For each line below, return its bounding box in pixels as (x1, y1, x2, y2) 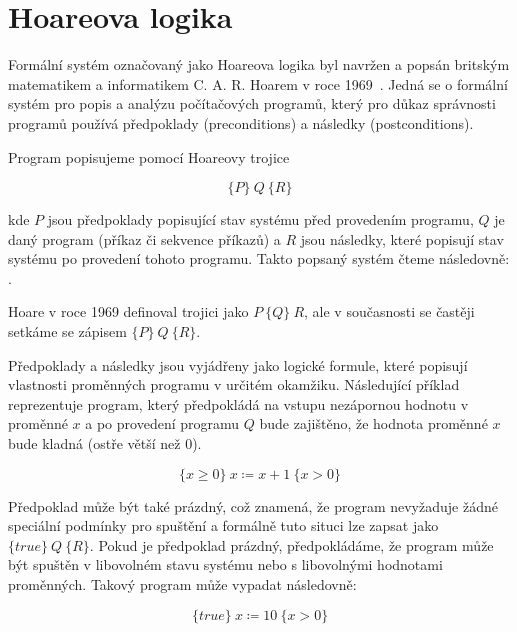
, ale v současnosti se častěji (304, 301, 475, 322)
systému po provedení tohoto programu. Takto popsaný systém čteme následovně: (8, 248, 510, 269)
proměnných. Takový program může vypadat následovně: (8, 574, 357, 594)
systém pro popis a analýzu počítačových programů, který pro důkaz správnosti (8, 93, 496, 114)
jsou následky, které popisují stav (300, 228, 504, 249)
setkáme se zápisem (8, 321, 127, 342)
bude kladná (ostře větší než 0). (8, 433, 202, 454)
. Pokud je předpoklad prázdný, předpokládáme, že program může (89, 534, 494, 555)
